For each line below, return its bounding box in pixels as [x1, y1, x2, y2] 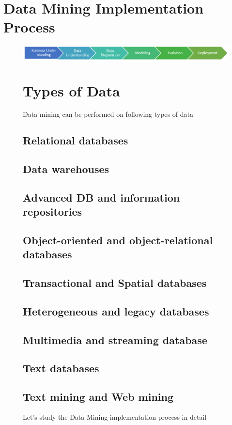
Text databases [23, 361, 99, 376]
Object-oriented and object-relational [23, 232, 213, 247]
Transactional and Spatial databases [23, 275, 207, 290]
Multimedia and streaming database [23, 332, 207, 347]
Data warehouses [23, 161, 109, 176]
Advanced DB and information [23, 189, 180, 205]
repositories [23, 204, 82, 219]
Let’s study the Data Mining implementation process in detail [23, 412, 207, 422]
